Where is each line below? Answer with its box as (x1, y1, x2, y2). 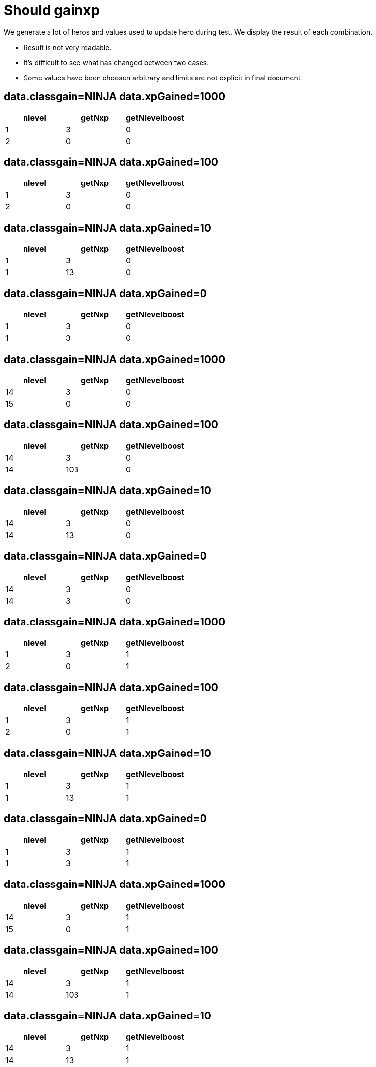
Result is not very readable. (24, 43, 112, 52)
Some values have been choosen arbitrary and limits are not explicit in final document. (24, 73, 302, 82)
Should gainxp (4, 2, 100, 19)
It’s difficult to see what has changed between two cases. (24, 58, 209, 67)
